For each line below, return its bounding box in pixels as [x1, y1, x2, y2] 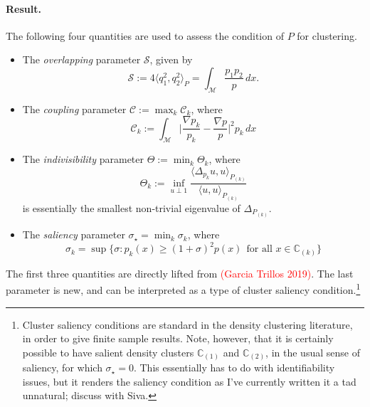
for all [246, 244, 273, 255]
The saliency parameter [22, 227, 125, 242]
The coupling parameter [22, 101, 127, 116]
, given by [149, 52, 193, 67]
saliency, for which [22, 360, 102, 375]
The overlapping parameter [22, 52, 141, 67]
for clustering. [297, 28, 357, 43]
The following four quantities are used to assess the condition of [6, 28, 284, 43]
